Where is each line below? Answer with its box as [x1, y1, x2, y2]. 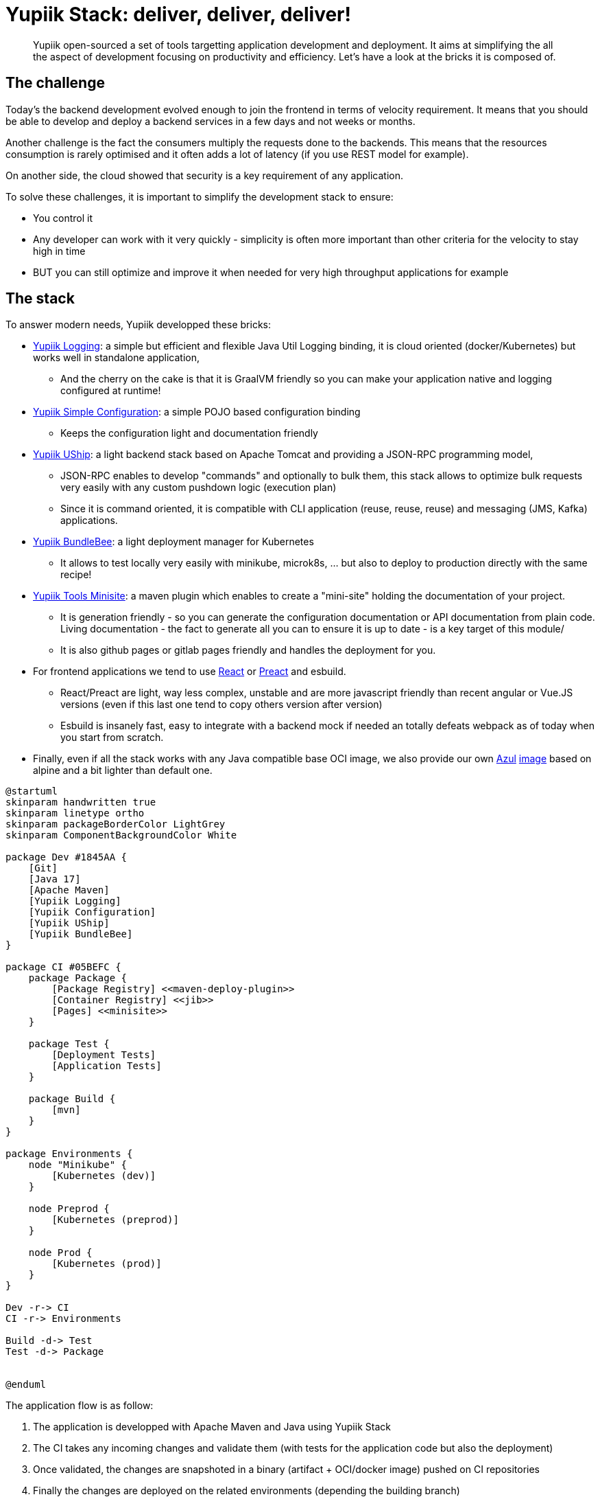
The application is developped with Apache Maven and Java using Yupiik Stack [33, 1421, 391, 1433]
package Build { [28, 1093, 116, 1105]
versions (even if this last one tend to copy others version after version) [60, 698, 383, 711]
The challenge [5, 74, 105, 92]
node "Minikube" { [28, 1159, 128, 1171]
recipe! [60, 569, 92, 581]
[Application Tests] [51, 1060, 162, 1072]
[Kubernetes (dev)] [51, 1170, 156, 1182]
